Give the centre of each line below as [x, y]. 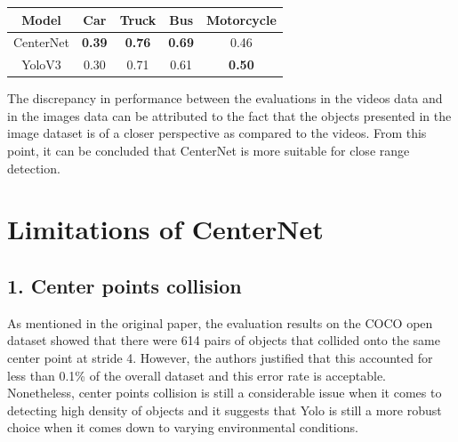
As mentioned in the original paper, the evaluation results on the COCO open [220, 322]
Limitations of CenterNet [165, 229]
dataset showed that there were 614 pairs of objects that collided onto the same [224, 340]
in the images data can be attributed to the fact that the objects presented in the [229, 115]
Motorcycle [241, 19]
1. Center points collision [125, 286]
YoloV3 [41, 64]
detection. [34, 168]
